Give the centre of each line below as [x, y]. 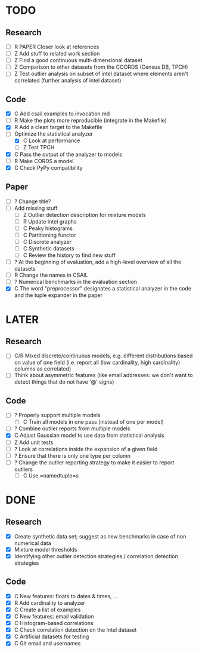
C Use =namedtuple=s [51, 475]
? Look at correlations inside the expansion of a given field [86, 449]
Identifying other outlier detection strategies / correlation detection [96, 556]
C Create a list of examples [47, 610]
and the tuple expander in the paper [58, 295]
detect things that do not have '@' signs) [64, 382]
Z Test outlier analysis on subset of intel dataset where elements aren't [101, 74]
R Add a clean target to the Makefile [58, 127]
